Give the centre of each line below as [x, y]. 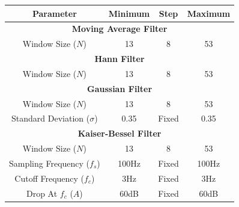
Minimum [129, 13]
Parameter [54, 13]
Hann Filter [119, 59]
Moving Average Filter [119, 29]
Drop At [42, 193]
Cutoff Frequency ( [50, 178]
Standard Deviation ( [51, 118]
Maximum [209, 13]
